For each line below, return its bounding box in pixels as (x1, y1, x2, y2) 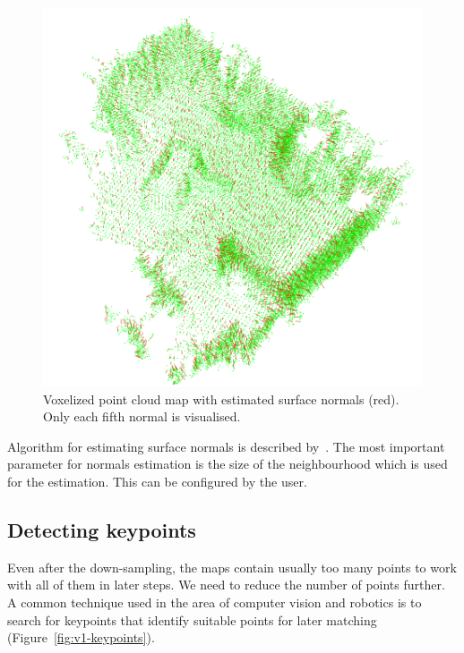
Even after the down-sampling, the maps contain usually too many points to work (7, 557, 457, 576)
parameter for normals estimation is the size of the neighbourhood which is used (7, 454, 448, 473)
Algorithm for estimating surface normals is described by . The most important (7, 437, 445, 455)
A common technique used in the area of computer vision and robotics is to (7, 592, 422, 611)
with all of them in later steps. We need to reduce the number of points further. (7, 575, 445, 594)
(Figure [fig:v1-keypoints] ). (7, 628, 155, 647)
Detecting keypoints (7, 515, 196, 543)
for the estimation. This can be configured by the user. (7, 471, 307, 490)
